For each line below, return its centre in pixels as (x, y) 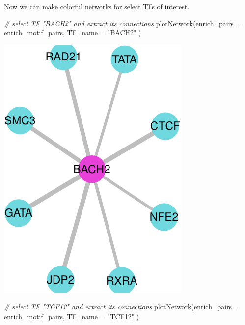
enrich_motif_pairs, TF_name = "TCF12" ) (72, 316)
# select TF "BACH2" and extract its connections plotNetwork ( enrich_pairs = (123, 23)
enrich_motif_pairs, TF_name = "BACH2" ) (73, 33)
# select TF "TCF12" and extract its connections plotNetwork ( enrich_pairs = (122, 307)
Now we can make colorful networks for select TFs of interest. (97, 6)
